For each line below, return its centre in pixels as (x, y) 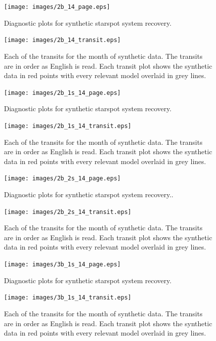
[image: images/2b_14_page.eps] (57, 7)
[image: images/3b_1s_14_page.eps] (63, 265)
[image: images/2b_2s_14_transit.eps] (68, 212)
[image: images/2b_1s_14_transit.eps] (68, 126)
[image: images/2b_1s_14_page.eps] (63, 93)
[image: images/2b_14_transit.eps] (63, 40)
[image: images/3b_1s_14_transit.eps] (68, 298)
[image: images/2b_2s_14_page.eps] (63, 179)
